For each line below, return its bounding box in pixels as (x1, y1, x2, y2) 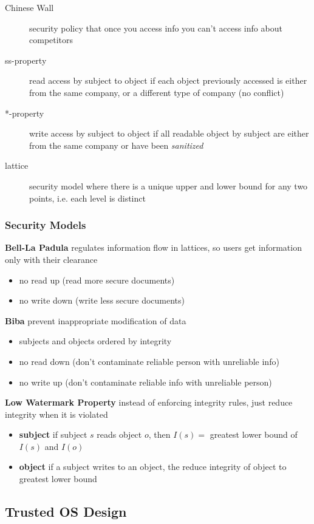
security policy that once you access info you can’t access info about (29, 21, 282, 34)
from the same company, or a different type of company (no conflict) (29, 86, 284, 98)
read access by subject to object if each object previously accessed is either (29, 74, 307, 87)
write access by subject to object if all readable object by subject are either (29, 127, 309, 140)
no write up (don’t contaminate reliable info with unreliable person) (19, 375, 272, 388)
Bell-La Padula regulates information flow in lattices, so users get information (5, 241, 302, 254)
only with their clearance (5, 253, 98, 265)
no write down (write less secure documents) (19, 294, 185, 307)
